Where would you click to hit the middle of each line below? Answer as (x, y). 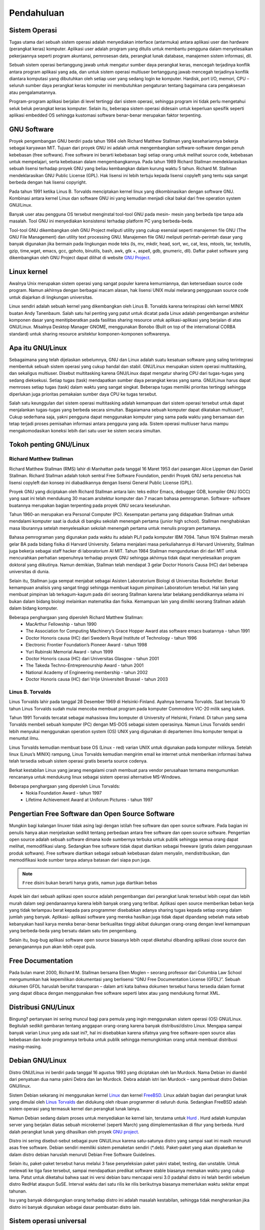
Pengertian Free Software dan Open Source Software (92, 814)
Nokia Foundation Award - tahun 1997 (64, 793)
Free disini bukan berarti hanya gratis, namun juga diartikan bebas (90, 883)
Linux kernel (28, 271)
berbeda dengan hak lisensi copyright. (48, 183)
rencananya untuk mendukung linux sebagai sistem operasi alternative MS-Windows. (95, 777)
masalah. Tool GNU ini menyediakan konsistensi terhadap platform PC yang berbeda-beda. (101, 221)
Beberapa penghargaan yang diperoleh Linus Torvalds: (65, 786)
